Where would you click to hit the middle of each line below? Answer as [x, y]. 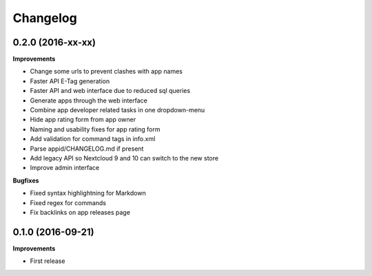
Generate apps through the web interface [89, 100]
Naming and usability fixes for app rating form [95, 129]
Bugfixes [26, 180]
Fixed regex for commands [68, 202]
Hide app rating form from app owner [83, 120]
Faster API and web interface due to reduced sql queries [110, 91]
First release [48, 261]
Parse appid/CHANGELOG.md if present [87, 149]
